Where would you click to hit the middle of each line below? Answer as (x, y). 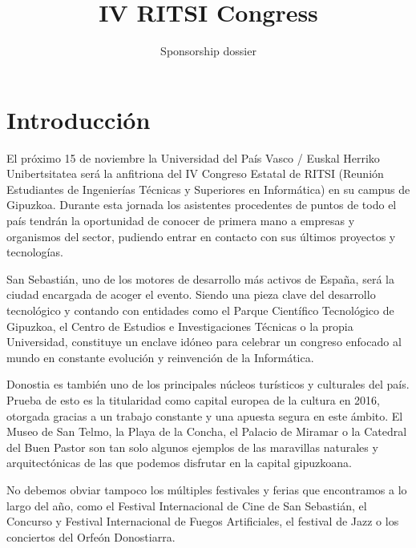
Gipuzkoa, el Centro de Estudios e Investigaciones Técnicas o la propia (180, 326)
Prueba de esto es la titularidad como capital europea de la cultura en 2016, (194, 399)
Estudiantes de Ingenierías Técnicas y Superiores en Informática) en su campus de (208, 189)
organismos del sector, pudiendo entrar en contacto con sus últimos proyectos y (201, 236)
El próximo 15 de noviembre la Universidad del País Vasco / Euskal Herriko (193, 157)
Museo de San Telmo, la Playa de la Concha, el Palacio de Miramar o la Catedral (207, 431)
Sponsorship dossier (208, 51)
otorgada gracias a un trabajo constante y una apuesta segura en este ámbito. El (205, 415)
